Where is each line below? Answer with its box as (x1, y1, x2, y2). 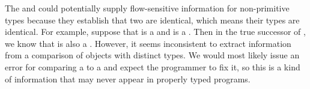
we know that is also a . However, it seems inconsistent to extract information (5, 37, 291, 49)
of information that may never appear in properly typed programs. (5, 72, 251, 85)
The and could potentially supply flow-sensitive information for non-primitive (5, 2, 290, 14)
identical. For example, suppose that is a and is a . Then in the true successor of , (5, 25, 306, 38)
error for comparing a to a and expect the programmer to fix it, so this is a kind (5, 60, 300, 73)
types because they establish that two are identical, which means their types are (5, 13, 300, 26)
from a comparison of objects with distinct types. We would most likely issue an (5, 49, 300, 61)
